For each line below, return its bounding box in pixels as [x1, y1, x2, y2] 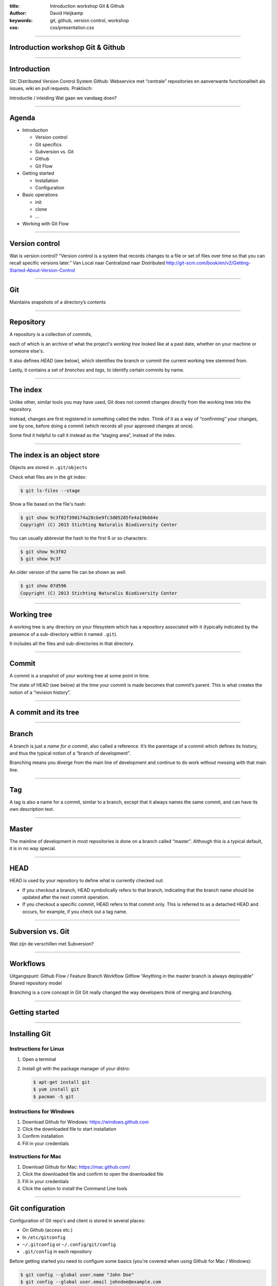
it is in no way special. [9, 845, 56, 851]
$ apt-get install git [33, 1079, 90, 1085]
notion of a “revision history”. [9, 689, 71, 695]
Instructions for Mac [9, 1153, 62, 1160]
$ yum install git [33, 1086, 80, 1093]
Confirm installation [22, 1133, 64, 1139]
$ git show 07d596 [20, 583, 67, 589]
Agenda [9, 113, 35, 122]
